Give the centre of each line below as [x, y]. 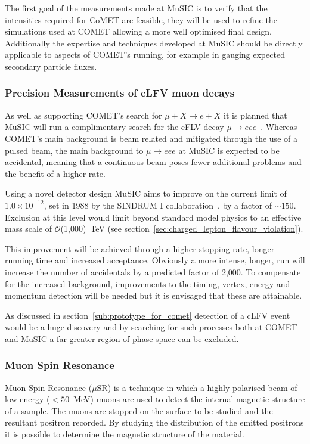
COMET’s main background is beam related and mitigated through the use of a [151, 138]
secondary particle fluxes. [51, 66]
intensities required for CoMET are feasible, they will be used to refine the [141, 19]
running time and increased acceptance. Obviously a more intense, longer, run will [155, 260]
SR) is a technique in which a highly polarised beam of [197, 387]
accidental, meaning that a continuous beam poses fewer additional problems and [153, 162]
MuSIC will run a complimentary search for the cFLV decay [114, 127]
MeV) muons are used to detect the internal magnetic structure [189, 399]
